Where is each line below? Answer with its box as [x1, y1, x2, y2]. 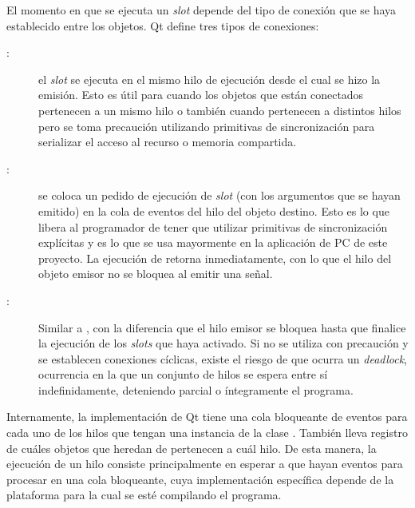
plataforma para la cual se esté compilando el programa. [6, 486, 282, 503]
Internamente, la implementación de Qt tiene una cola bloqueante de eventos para [6, 408, 408, 425]
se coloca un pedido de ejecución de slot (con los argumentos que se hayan [38, 187, 401, 204]
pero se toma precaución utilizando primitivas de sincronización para [38, 117, 375, 134]
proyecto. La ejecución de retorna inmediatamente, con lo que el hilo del [38, 249, 392, 266]
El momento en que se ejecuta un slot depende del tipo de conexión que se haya [6, 2, 397, 18]
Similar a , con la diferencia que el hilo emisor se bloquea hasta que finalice [38, 319, 406, 335]
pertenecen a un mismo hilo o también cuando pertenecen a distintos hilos [38, 101, 401, 118]
